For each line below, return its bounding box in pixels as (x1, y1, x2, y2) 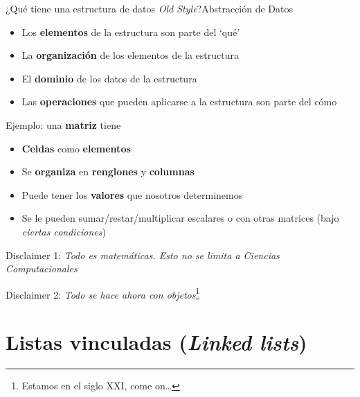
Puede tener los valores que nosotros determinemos (21, 187, 243, 202)
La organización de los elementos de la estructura (21, 48, 240, 62)
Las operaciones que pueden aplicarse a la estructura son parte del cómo (21, 94, 337, 109)
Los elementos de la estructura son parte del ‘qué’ (21, 24, 240, 39)
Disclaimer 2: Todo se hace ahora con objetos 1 (6, 285, 200, 301)
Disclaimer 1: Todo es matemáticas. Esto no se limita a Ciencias (6, 247, 280, 262)
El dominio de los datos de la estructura (21, 71, 197, 85)
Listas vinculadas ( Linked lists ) (6, 328, 307, 357)
